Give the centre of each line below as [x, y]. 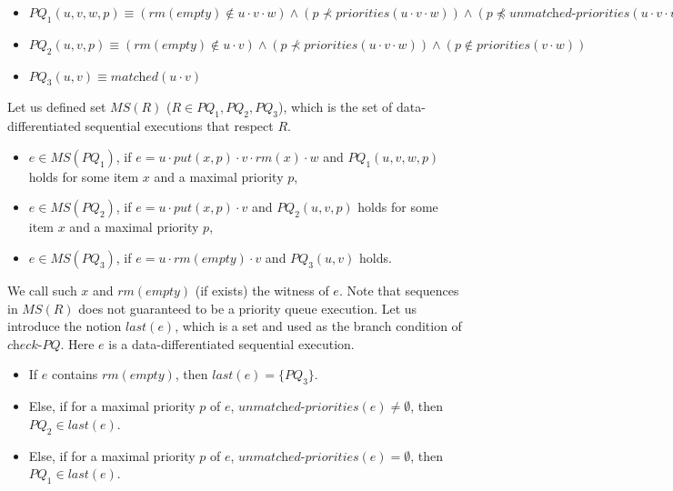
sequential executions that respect [179, 126]
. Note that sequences [399, 290]
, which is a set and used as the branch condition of [318, 326]
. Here [77, 343]
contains [75, 374]
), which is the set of [335, 107]
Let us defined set [57, 107]
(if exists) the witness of [262, 290]
